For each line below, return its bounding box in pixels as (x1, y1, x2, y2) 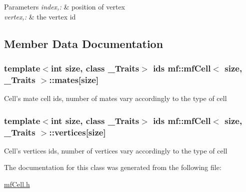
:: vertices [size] (49, 125, 106, 138)
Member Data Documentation (4, 35, 163, 51)
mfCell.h (4, 179, 30, 189)
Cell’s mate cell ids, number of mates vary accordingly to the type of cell (4, 93, 227, 103)
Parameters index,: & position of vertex (4, 1, 125, 11)
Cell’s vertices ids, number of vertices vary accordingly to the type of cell (4, 145, 227, 155)
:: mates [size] (49, 73, 99, 85)
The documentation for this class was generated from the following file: (4, 162, 221, 172)
